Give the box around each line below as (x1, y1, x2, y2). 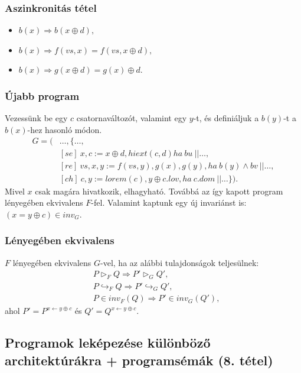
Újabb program (5, 88, 80, 103)
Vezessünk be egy (5, 112, 68, 124)
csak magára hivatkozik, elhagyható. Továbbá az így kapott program (35, 184, 283, 197)
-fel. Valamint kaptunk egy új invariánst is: (91, 196, 247, 209)
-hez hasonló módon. (27, 123, 102, 135)
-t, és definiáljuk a (193, 112, 259, 124)
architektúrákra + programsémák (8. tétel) (5, 351, 273, 369)
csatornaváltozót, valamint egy (76, 112, 187, 124)
